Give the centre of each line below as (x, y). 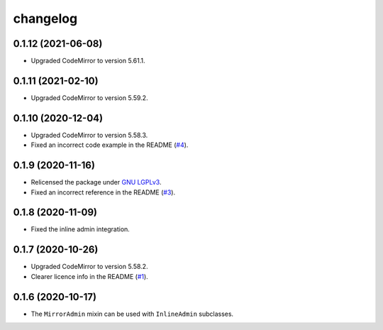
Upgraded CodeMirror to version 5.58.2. (89, 267)
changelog (45, 18)
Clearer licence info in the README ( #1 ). (89, 276)
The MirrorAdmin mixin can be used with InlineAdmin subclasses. (132, 314)
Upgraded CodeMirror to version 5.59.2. (89, 98)
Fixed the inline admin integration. (81, 229)
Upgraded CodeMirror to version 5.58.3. (89, 135)
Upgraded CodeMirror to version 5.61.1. (88, 61)
